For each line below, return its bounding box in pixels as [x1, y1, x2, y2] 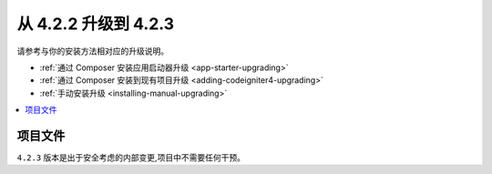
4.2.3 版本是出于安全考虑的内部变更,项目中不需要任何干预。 [16, 152, 246, 163]
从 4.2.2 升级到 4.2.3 [16, 14, 175, 34]
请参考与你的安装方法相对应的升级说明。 [16, 46, 169, 56]
